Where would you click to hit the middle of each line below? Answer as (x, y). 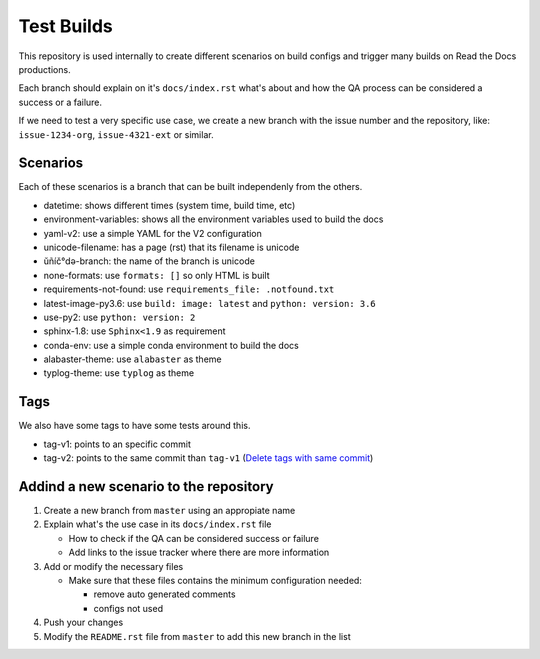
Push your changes (83, 622)
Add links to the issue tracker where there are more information (199, 552)
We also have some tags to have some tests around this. (134, 426)
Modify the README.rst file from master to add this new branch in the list (197, 636)
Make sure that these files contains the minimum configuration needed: (215, 581)
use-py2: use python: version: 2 (119, 317)
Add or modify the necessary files (113, 566)
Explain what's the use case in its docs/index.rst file (157, 524)
